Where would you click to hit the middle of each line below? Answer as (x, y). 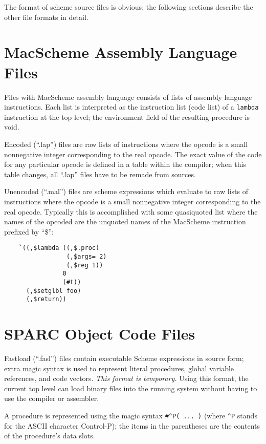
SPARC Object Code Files (100, 334)
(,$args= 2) (86, 256)
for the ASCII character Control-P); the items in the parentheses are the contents (132, 425)
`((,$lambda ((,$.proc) (59, 248)
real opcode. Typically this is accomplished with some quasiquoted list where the (131, 211)
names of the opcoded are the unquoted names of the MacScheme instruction (125, 221)
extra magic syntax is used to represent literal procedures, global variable (119, 368)
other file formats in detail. (46, 17)
